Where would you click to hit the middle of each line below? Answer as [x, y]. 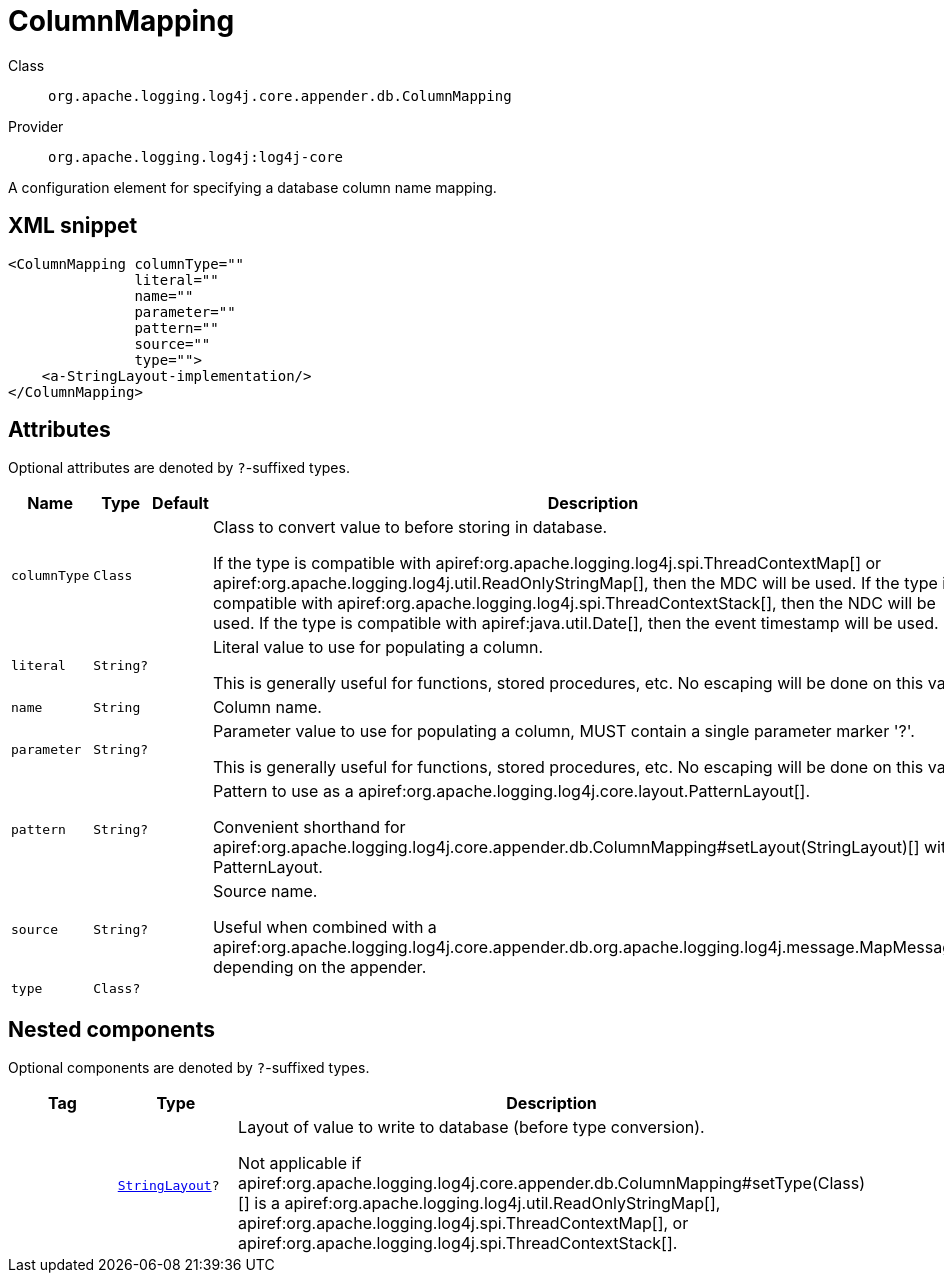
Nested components [111, 1029]
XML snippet [73, 226]
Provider [36, 126]
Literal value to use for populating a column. [378, 647]
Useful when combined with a [324, 927]
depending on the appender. [319, 967]
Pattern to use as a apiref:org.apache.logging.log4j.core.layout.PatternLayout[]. [511, 791]
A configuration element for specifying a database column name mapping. [252, 187]
